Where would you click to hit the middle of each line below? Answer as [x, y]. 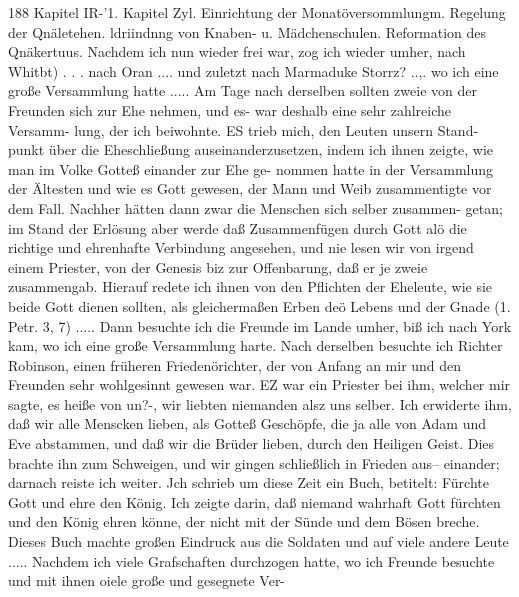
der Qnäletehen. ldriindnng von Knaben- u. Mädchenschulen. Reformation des [247, 31]
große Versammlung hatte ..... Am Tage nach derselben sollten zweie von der [242, 90]
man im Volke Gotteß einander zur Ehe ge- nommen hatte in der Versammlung [251, 168]
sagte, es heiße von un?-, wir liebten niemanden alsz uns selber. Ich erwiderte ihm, [260, 403]
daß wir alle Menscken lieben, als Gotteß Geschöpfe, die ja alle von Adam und [247, 423]
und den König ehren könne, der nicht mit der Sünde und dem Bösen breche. [244, 521]
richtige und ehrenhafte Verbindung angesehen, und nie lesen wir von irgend [241, 247]
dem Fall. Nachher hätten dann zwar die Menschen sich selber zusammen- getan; [255, 207]
